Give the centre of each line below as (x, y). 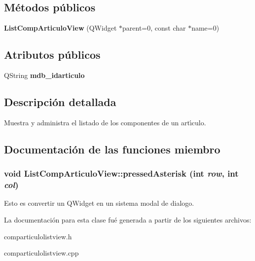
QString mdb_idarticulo (44, 75)
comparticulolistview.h (38, 236)
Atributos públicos (52, 55)
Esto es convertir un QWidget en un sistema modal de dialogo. (99, 203)
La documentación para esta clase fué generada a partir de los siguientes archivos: (128, 219)
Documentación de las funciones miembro (112, 149)
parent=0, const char (154, 28)
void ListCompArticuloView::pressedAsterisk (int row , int (121, 173)
